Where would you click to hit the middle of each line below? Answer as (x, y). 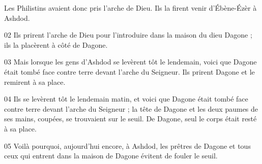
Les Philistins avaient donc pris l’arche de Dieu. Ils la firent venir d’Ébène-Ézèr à (130, 8)
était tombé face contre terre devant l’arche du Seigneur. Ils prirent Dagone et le (129, 71)
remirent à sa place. (35, 81)
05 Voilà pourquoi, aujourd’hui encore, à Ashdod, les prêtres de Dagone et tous (127, 145)
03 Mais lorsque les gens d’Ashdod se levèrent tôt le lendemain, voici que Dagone (130, 62)
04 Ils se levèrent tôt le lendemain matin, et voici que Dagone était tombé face (126, 99)
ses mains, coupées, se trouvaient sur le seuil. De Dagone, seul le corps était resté (130, 119)
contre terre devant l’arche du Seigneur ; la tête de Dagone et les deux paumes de (131, 108)
